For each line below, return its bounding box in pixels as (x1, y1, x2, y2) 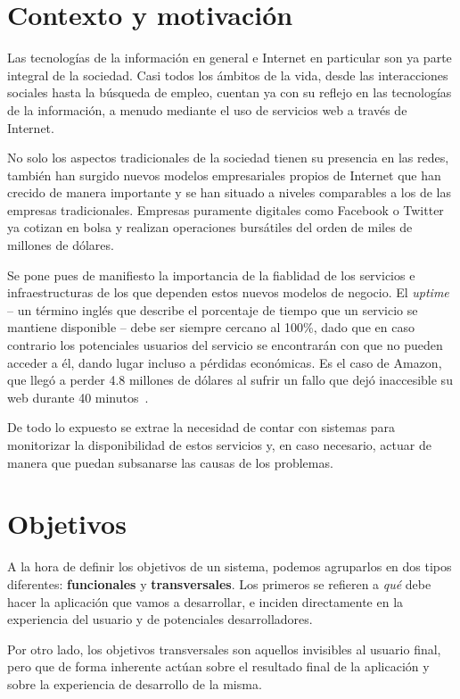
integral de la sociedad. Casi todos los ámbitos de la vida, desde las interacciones (7, 65, 448, 84)
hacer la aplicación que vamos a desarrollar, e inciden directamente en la (7, 592, 404, 611)
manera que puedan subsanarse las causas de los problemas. (7, 453, 333, 471)
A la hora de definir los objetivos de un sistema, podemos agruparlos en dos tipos (7, 557, 452, 576)
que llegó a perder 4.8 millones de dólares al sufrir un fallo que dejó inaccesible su (7, 370, 453, 389)
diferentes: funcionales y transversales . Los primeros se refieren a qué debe (7, 574, 431, 593)
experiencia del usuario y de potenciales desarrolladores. (7, 610, 313, 628)
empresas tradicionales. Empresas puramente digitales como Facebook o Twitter (7, 200, 444, 219)
